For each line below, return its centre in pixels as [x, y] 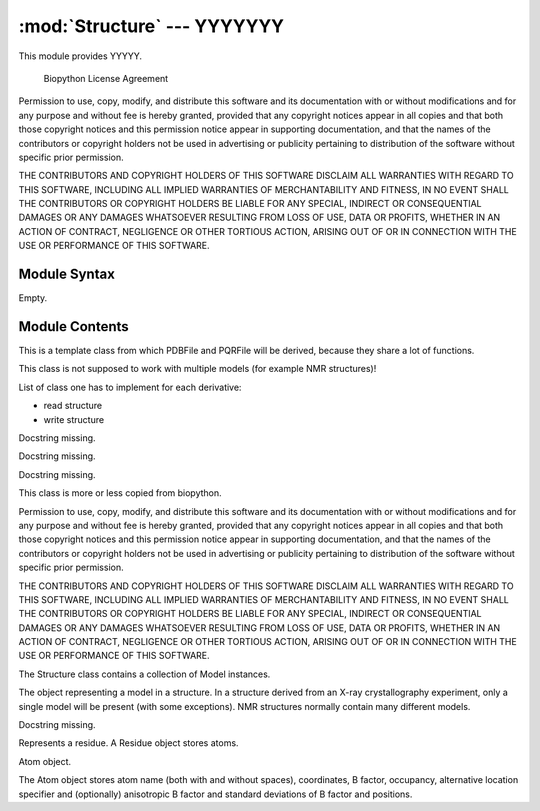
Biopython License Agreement [106, 78]
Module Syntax [66, 274]
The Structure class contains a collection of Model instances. [144, 674]
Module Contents [73, 326]
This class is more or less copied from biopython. [120, 493]
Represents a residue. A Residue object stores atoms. [128, 743]
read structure [73, 406]
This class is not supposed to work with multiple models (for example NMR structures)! [197, 369]
